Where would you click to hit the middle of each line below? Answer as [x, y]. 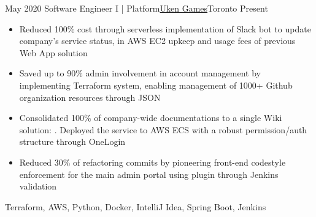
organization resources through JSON [90, 97]
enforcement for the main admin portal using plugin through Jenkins [149, 174]
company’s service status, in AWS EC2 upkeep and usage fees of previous [157, 41]
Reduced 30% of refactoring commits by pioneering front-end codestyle [152, 162]
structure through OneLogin [72, 142]
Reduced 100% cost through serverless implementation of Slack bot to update [165, 28]
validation [38, 186]
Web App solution [53, 52]
